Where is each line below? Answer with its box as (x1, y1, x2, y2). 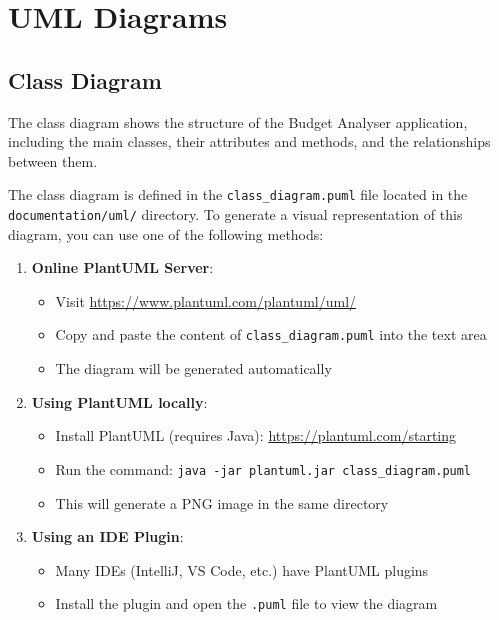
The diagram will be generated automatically (55, 358, 332, 379)
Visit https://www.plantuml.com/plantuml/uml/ (55, 290, 357, 311)
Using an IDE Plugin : (31, 526, 184, 547)
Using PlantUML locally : (31, 391, 208, 412)
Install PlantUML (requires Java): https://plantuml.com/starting (55, 425, 457, 446)
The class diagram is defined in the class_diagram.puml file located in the (8, 184, 468, 205)
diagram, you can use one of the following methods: (8, 223, 324, 244)
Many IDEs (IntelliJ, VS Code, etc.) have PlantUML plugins (55, 559, 429, 580)
